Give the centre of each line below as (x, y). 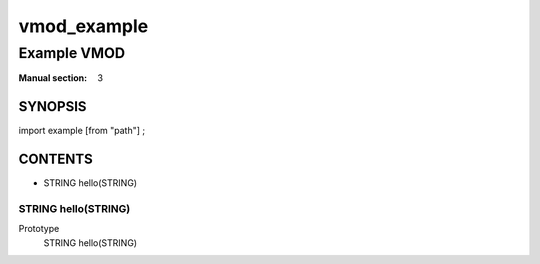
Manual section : (53, 78)
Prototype (39, 229)
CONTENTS (56, 159)
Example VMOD (71, 53)
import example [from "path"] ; (81, 131)
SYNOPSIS (52, 106)
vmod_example (83, 26)
